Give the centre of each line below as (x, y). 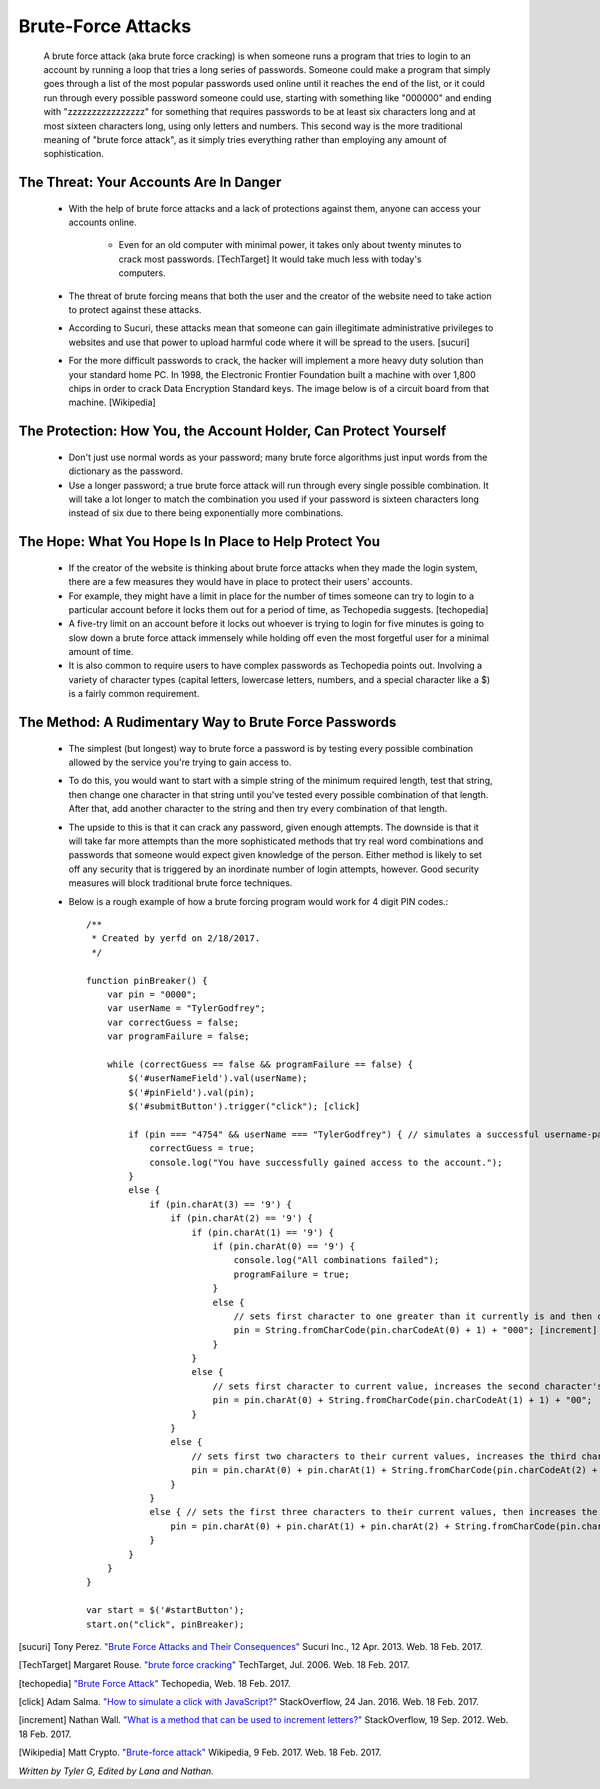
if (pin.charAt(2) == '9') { (242, 1218)
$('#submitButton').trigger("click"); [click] (244, 1106)
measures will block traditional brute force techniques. (180, 883)
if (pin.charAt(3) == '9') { (220, 1204)
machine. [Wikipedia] (112, 402)
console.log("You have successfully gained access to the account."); (326, 1162)
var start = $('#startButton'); (165, 1610)
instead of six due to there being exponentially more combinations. (206, 513)
